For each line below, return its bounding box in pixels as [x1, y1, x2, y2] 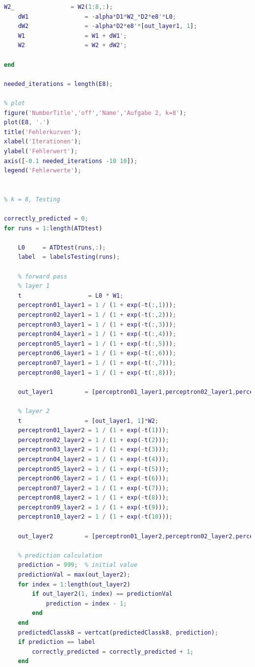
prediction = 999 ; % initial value [18, 561, 138, 569]
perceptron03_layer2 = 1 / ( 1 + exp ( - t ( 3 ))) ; [18, 446, 169, 453]
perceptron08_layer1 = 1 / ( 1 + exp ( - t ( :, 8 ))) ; [18, 369, 177, 376]
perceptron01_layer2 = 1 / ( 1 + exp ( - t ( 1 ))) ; [18, 427, 169, 434]
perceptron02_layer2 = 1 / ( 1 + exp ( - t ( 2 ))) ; [18, 436, 169, 444]
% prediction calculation [18, 552, 102, 559]
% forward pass [18, 273, 67, 280]
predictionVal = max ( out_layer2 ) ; [18, 571, 130, 579]
